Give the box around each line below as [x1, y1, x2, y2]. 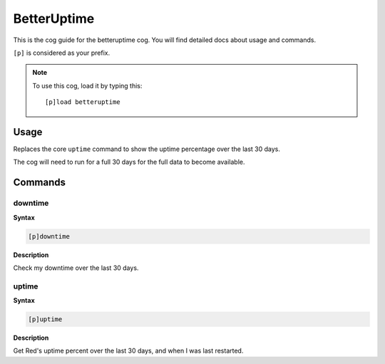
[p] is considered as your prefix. [13, 48, 111, 57]
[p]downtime [28, 232, 71, 240]
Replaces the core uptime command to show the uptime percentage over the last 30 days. [13, 145, 281, 153]
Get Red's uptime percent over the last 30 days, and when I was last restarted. [13, 346, 244, 355]
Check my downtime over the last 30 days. [13, 264, 139, 272]
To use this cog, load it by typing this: [32, 81, 143, 90]
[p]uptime [28, 316, 63, 323]
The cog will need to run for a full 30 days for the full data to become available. [13, 157, 245, 167]
